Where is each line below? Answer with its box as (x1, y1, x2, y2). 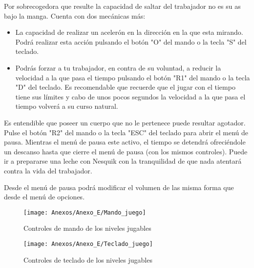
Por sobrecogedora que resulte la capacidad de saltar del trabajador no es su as (4, 1, 241, 11)
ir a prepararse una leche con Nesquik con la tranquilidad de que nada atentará (4, 156, 242, 166)
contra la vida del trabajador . (4, 165, 92, 175)
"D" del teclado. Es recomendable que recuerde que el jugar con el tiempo (15, 82, 235, 92)
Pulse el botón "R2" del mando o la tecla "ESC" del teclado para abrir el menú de (4, 127, 249, 137)
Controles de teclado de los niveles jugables (23, 254, 152, 265)
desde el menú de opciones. (4, 192, 85, 202)
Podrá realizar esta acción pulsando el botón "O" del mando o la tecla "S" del (15, 36, 247, 47)
